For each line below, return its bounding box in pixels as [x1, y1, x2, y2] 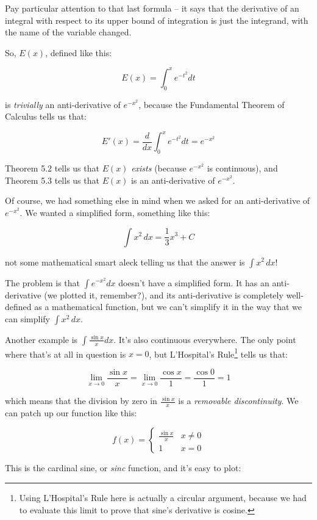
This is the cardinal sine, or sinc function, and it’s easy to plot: [5, 461, 241, 474]
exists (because [131, 162, 187, 175]
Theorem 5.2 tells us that [5, 162, 99, 175]
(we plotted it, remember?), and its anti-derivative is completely [44, 288, 283, 301]
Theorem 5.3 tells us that [5, 173, 99, 186]
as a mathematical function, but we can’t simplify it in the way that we [34, 300, 302, 313]
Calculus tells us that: [5, 110, 87, 123]
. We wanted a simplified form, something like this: [20, 206, 210, 218]
